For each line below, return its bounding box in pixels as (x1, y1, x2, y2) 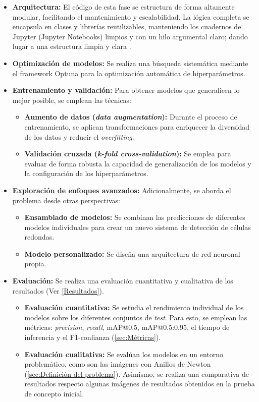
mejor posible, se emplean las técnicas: (12, 94, 131, 105)
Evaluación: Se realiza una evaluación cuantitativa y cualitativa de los (12, 275, 233, 286)
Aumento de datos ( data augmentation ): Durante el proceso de (24, 111, 237, 122)
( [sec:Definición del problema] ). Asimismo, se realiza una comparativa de (24, 368, 249, 379)
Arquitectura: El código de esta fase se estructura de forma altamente (12, 2, 235, 12)
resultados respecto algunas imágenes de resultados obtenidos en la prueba (24, 378, 255, 389)
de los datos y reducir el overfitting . (24, 131, 134, 142)
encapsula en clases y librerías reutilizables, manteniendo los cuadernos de (12, 21, 241, 32)
